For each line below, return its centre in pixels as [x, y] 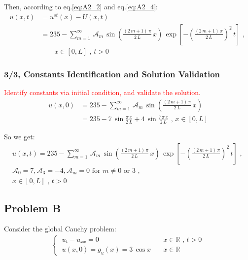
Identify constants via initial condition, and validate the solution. [102, 92]
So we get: [19, 136]
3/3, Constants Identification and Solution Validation [112, 74]
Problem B [33, 208]
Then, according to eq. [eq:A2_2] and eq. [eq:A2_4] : [81, 6]
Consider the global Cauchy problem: [60, 228]
